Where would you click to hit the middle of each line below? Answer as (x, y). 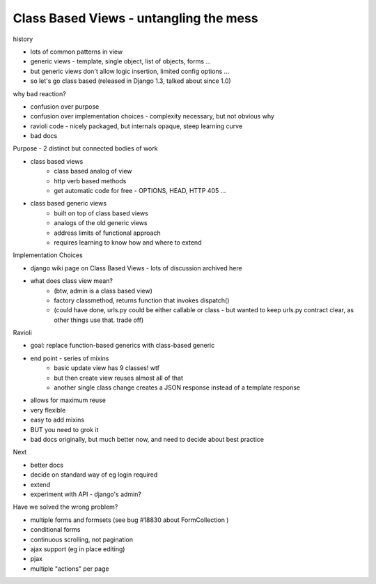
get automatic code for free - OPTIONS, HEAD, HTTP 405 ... (140, 191)
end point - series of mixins (70, 358)
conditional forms (55, 530)
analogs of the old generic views (101, 223)
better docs (47, 465)
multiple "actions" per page (70, 569)
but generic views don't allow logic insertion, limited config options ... (130, 71)
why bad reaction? (39, 93)
